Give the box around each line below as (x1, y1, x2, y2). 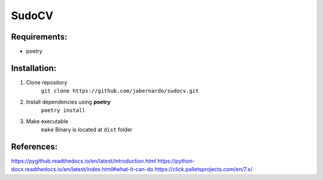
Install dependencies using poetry (26, 98, 111, 105)
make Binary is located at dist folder (41, 126, 133, 133)
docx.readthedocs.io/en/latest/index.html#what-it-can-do (11, 166, 154, 173)
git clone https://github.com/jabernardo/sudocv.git (41, 87, 199, 94)
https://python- (157, 157, 196, 164)
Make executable (26, 117, 69, 125)
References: (11, 141, 58, 152)
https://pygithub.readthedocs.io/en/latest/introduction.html (11, 157, 157, 164)
